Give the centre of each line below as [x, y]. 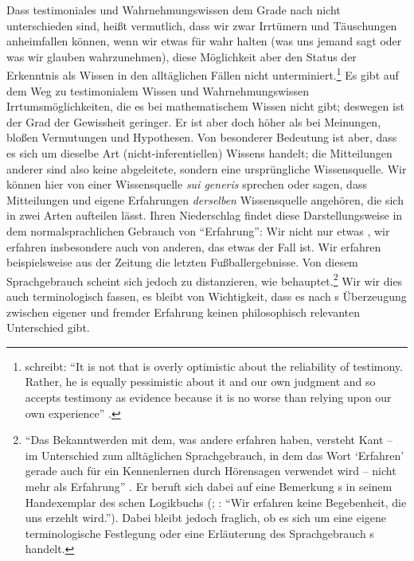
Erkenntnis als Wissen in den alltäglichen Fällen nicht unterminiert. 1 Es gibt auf [203, 74]
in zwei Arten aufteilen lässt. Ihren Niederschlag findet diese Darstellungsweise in [205, 215]
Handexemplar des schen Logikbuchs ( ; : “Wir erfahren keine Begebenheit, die [216, 502]
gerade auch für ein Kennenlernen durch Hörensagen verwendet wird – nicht [211, 471]
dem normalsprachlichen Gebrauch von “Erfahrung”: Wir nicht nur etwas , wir [198, 230]
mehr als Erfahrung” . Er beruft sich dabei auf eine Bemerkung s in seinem [209, 486]
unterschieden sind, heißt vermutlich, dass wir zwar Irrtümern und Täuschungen [202, 25]
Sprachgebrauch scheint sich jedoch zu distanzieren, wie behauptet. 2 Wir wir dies [205, 279]
